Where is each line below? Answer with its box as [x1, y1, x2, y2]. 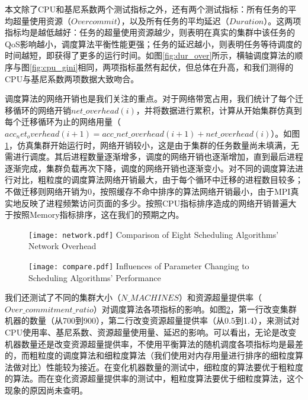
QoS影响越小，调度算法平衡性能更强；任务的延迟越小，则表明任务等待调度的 [5, 37, 302, 50]
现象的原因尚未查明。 [5, 383, 88, 396]
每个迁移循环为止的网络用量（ [5, 115, 121, 128]
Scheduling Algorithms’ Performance [28, 271, 161, 283]
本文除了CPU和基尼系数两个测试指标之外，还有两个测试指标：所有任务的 [5, 3, 288, 15]
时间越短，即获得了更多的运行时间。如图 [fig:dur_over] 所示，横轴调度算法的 [5, 49, 295, 62]
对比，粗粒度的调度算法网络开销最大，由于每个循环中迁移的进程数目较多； [12, 173, 303, 186]
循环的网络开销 [12, 104, 71, 116]
